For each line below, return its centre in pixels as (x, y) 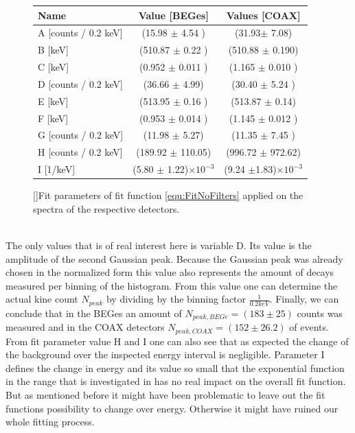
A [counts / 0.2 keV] (80, 33)
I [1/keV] (57, 169)
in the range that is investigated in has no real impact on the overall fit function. (176, 381)
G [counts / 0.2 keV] (81, 135)
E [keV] (53, 101)
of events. (309, 327)
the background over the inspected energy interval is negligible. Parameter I (165, 354)
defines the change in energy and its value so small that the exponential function (175, 367)
